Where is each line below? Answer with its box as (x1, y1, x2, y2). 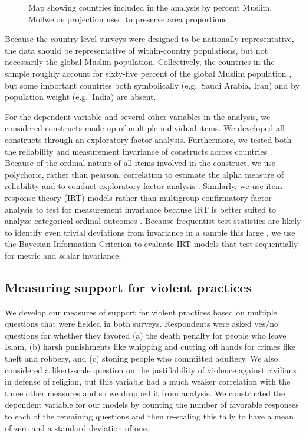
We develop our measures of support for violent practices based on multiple (5, 305, 277, 318)
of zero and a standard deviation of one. (5, 421, 149, 434)
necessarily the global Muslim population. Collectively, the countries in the (5, 56, 275, 68)
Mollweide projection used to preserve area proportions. (28, 12, 229, 25)
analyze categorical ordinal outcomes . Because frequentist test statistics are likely (5, 214, 301, 227)
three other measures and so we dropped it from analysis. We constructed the (5, 386, 285, 399)
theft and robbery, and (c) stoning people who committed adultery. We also (5, 352, 278, 365)
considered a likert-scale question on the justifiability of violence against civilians (5, 363, 297, 376)
